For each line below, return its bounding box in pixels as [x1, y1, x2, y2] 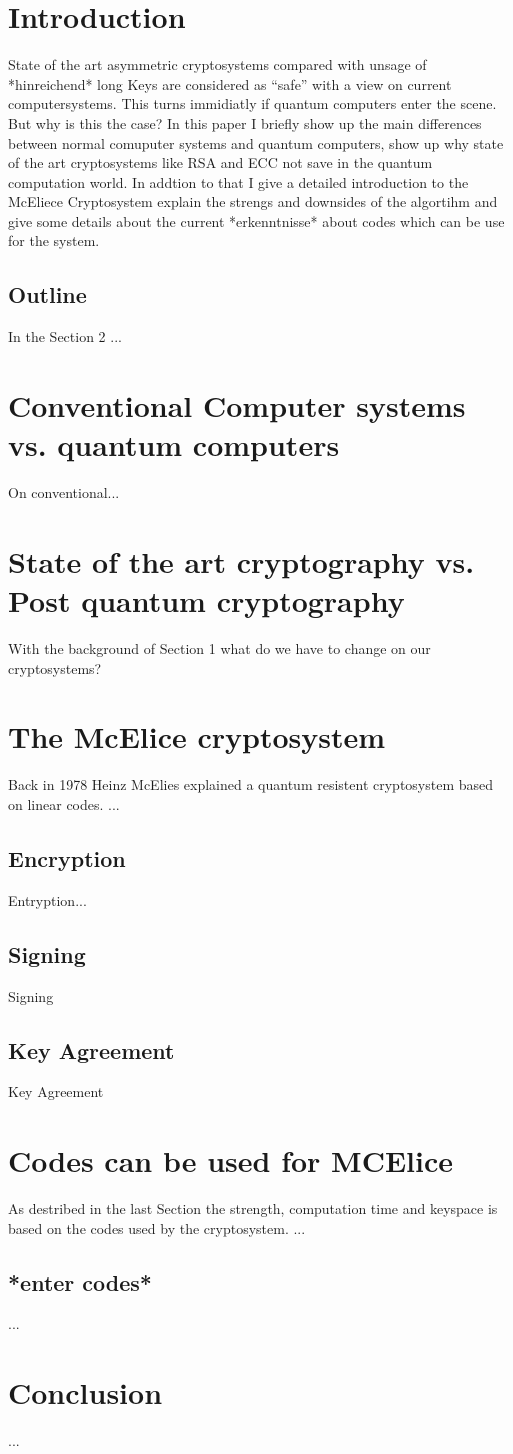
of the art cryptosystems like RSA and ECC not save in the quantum [8, 152, 433, 173]
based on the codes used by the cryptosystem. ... [8, 1217, 306, 1238]
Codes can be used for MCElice [8, 1140, 454, 1181]
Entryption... [8, 889, 87, 910]
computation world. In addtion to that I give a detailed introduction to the [8, 171, 469, 192]
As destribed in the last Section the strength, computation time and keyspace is [8, 1198, 498, 1219]
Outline [8, 279, 87, 310]
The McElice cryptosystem [8, 716, 386, 757]
